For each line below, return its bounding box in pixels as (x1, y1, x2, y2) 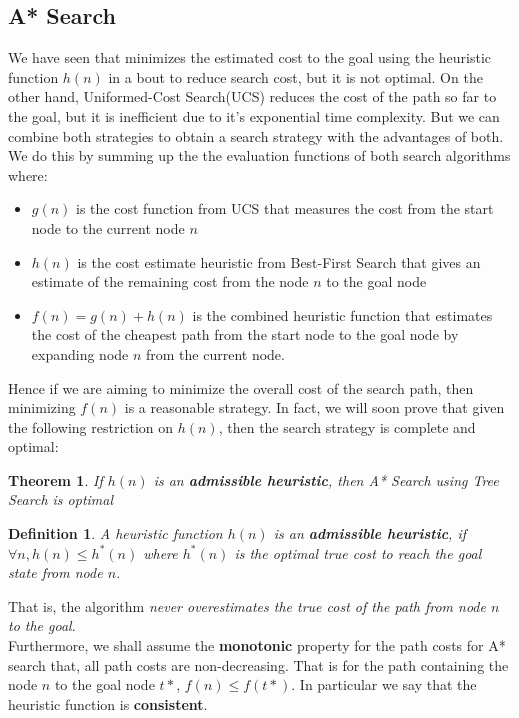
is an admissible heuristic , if (273, 523, 466, 544)
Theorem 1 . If (8, 469, 103, 490)
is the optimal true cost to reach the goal (234, 542, 482, 563)
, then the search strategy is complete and (218, 416, 476, 437)
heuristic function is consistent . (8, 693, 208, 714)
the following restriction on (8, 416, 174, 437)
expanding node (31, 343, 129, 364)
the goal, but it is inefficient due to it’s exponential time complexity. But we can (8, 105, 500, 126)
